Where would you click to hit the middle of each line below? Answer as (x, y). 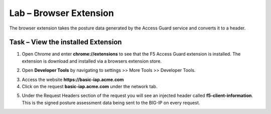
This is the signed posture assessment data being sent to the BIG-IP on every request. (111, 102)
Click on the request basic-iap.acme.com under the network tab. (90, 86)
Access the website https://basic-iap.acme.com (73, 79)
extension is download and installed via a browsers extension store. (92, 61)
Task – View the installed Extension (66, 42)
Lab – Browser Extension (61, 13)
